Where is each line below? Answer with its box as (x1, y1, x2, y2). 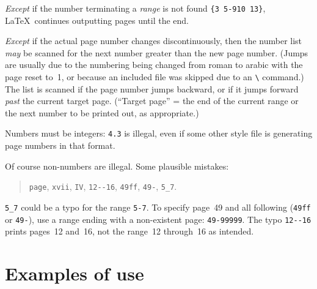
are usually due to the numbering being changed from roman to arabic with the (5, 58, 303, 71)
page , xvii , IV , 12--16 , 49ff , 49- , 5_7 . (29, 180, 177, 193)
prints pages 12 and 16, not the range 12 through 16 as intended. (5, 225, 254, 238)
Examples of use (5, 261, 144, 286)
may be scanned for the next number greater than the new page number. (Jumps (5, 46, 308, 59)
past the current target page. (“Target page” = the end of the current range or (5, 94, 299, 107)
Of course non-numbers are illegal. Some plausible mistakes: (5, 159, 229, 172)
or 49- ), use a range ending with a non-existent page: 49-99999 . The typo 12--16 (5, 212, 312, 225)
